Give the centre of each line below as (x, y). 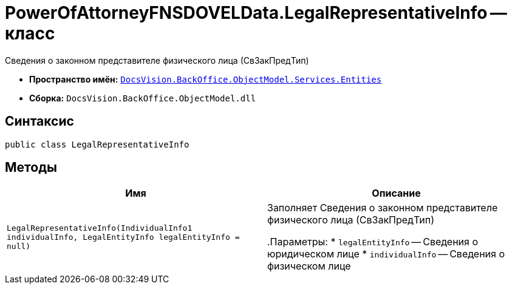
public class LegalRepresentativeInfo (97, 144)
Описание (396, 193)
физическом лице (309, 266)
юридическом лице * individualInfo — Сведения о (386, 254)
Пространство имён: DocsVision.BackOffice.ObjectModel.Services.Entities (206, 79)
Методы (31, 168)
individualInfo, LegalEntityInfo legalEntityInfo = (123, 237)
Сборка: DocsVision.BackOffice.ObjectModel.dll (143, 98)
